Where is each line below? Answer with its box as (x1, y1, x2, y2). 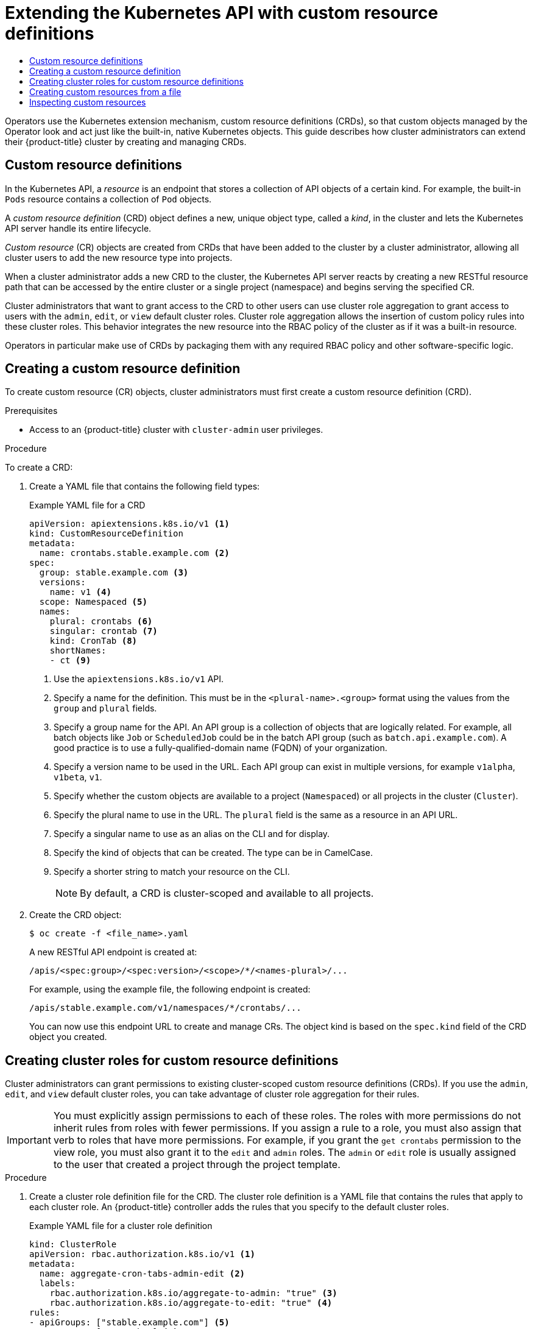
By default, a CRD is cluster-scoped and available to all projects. (80, 887, 374, 900)
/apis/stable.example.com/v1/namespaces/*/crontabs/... (29, 1003, 302, 1013)
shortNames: (49, 646, 107, 656)
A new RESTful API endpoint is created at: (29, 947, 197, 958)
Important (7, 1134, 51, 1147)
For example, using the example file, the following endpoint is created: (29, 984, 311, 995)
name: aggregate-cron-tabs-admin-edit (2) (39, 1269, 245, 1279)
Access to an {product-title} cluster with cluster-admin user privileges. (29, 424, 323, 435)
